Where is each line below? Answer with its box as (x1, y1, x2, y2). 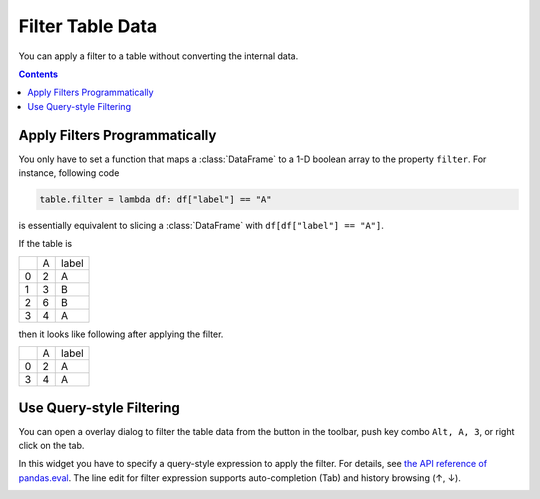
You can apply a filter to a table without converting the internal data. (18, 50, 299, 62)
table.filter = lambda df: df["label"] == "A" (39, 194, 272, 205)
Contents (18, 68, 59, 80)
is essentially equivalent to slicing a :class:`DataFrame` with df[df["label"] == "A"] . (18, 219, 385, 231)
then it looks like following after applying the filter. (18, 328, 224, 340)
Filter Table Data (18, 15, 158, 37)
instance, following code (18, 167, 120, 179)
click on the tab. (18, 440, 85, 452)
